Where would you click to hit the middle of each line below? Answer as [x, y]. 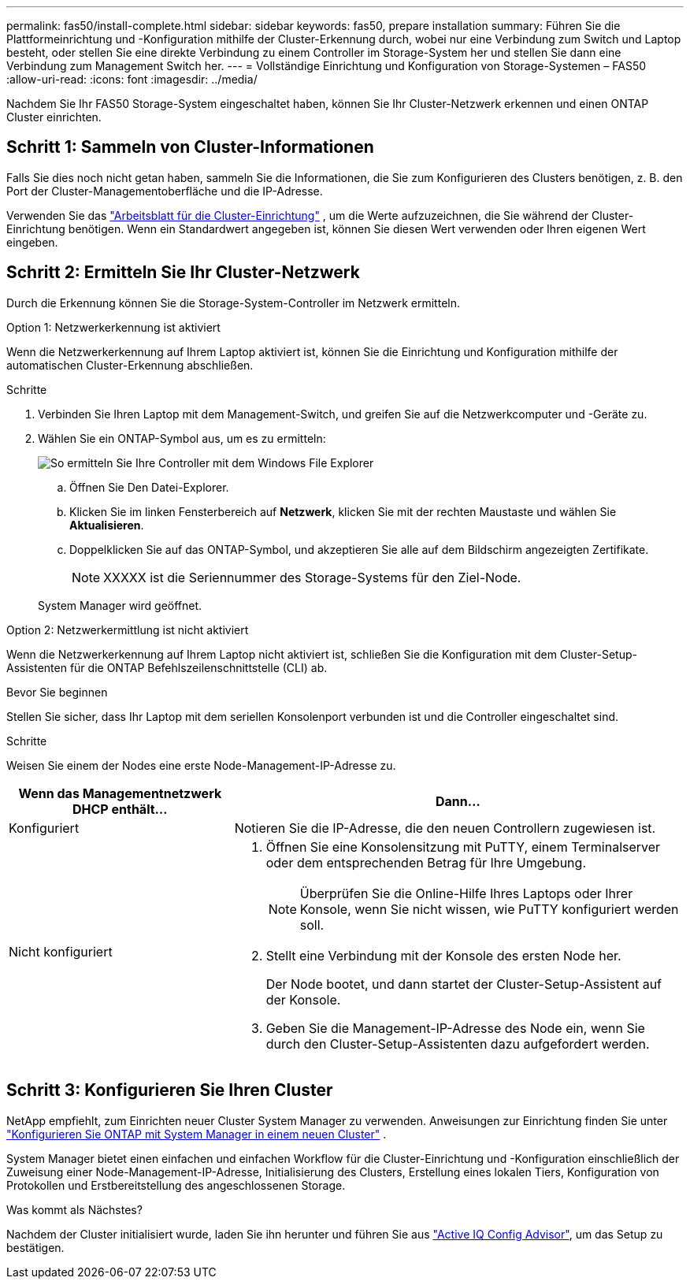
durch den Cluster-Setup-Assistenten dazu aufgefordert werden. [458, 1044]
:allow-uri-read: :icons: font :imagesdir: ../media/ [132, 79]
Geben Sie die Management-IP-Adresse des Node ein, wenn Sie [455, 1028]
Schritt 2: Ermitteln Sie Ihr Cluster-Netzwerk [183, 273]
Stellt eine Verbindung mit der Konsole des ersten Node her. [443, 955]
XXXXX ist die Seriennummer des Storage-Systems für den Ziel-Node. [312, 577]
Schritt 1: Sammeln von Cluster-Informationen [190, 147]
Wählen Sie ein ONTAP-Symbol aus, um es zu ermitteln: [182, 438]
